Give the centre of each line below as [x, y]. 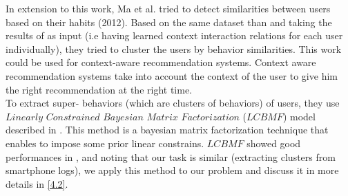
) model [299, 116]
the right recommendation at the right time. [99, 89]
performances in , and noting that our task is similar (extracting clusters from [171, 156]
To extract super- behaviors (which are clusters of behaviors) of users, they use [173, 103]
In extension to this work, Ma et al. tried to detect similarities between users [168, 8]
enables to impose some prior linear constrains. [105, 143]
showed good [274, 143]
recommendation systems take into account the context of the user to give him [172, 75]
